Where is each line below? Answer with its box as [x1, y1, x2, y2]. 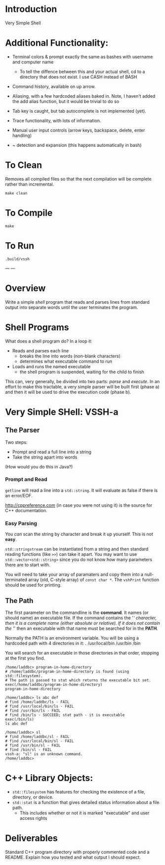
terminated [5, 577, 28, 583]
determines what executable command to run [19, 358, 113, 364]
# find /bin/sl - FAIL [5, 747, 52, 752]
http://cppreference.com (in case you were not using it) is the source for [5, 502, 152, 508]
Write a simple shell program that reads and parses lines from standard [5, 299, 150, 305]
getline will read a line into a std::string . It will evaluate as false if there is [5, 487, 158, 493]
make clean [5, 191, 28, 196]
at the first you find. [5, 655, 45, 661]
